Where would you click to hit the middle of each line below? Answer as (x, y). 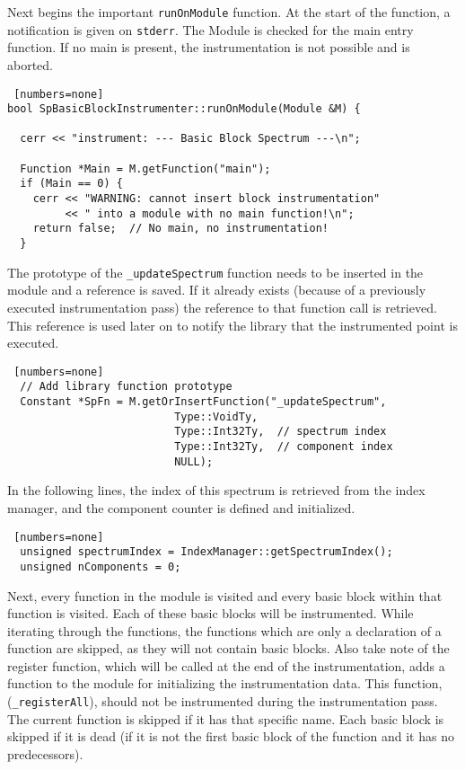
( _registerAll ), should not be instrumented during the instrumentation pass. (223, 701)
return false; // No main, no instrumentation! (180, 229)
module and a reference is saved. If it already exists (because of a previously (217, 290)
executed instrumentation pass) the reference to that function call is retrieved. (222, 307)
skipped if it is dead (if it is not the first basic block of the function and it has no (231, 736)
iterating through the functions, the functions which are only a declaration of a (224, 630)
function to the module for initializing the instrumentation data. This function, (225, 683)
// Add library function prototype (126, 387)
